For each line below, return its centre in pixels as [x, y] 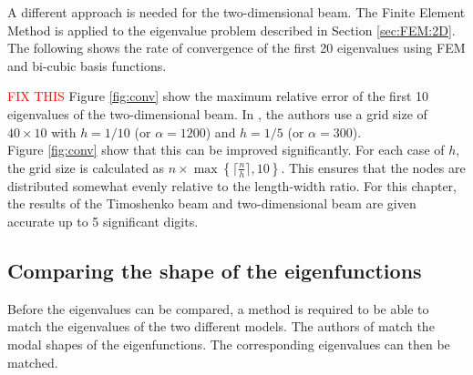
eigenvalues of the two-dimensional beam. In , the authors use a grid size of [217, 113]
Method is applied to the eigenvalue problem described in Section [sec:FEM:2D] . [231, 30]
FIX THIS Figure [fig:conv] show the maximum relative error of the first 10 [218, 96]
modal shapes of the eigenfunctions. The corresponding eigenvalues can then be [229, 344]
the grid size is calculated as [86, 167]
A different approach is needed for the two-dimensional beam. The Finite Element [236, 12]
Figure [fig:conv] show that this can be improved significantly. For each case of [226, 150]
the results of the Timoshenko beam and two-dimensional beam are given [212, 203]
